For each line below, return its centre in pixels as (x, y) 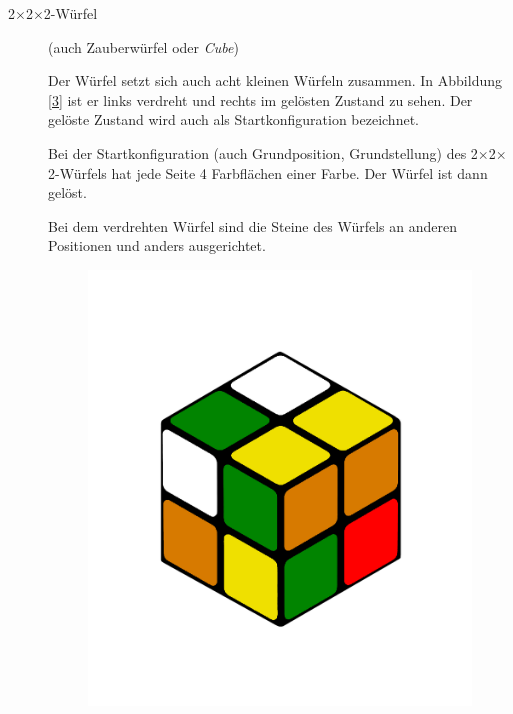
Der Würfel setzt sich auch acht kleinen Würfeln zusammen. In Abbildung (275, 80)
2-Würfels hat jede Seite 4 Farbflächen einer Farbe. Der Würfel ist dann (268, 172)
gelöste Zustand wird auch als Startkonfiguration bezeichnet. (233, 119)
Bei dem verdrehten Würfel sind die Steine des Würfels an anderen (252, 225)
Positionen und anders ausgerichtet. (157, 245)
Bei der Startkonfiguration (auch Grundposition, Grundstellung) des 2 (263, 152)
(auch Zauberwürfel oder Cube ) (143, 46)
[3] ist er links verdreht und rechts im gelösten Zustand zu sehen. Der (260, 99)
